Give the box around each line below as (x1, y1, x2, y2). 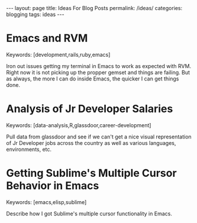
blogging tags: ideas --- (6, 11, 64, 18)
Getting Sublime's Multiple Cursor (6, 167, 177, 180)
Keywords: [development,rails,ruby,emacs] (6, 51, 111, 58)
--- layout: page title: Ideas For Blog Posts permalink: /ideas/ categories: (6, 5, 183, 11)
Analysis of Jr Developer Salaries (6, 102, 173, 116)
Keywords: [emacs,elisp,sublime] (6, 198, 87, 205)
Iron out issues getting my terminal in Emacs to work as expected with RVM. (6, 62, 191, 69)
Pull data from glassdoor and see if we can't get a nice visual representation (6, 133, 192, 140)
